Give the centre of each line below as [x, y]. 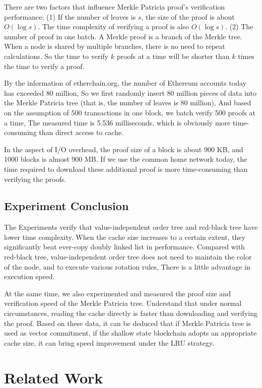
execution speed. [29, 276]
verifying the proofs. [35, 179]
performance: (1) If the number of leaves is [70, 16]
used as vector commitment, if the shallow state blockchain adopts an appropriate [130, 333]
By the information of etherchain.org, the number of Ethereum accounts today [125, 83]
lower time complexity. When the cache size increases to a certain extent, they [125, 237]
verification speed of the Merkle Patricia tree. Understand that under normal [123, 303]
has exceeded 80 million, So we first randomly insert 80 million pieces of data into [130, 92]
